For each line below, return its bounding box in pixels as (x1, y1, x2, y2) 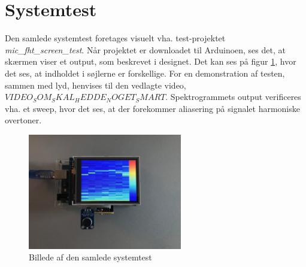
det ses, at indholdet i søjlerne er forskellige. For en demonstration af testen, (5, 66, 285, 79)
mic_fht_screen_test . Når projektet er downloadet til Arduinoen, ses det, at (5, 43, 286, 56)
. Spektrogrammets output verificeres (165, 90, 301, 103)
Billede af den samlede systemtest (29, 251, 152, 263)
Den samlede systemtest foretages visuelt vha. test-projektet (5, 32, 226, 44)
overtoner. (5, 114, 42, 126)
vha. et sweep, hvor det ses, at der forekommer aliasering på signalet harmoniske (5, 102, 300, 114)
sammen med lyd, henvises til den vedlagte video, (5, 78, 186, 91)
